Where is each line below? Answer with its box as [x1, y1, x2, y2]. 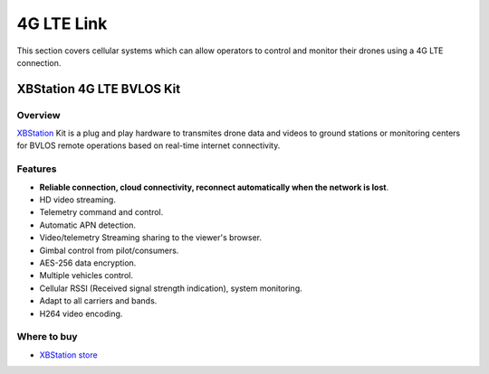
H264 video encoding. [39, 308, 123, 319]
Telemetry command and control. [39, 207, 164, 218]
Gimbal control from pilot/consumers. [39, 245, 179, 256]
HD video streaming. [39, 194, 117, 205]
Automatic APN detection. [39, 220, 136, 230]
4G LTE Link [16, 14, 108, 33]
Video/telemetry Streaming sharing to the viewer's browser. [39, 232, 263, 243]
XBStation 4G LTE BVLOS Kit [16, 81, 181, 97]
